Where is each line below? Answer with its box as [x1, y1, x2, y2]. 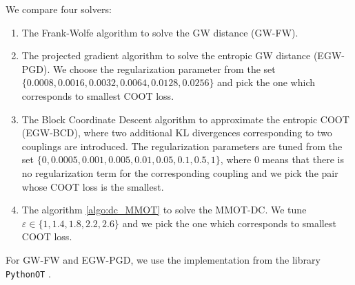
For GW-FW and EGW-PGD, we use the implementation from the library [6, 252, 321, 266]
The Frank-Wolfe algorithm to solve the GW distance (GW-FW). [21, 25, 298, 39]
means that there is [262, 152, 344, 167]
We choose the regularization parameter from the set [53, 61, 276, 76]
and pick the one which [217, 75, 316, 89]
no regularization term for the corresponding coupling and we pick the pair [21, 165, 338, 180]
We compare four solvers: [6, 2, 112, 16]
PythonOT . [6, 266, 51, 280]
